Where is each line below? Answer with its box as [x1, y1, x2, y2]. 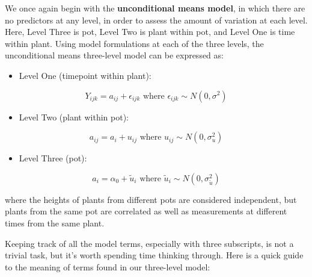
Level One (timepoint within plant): [19, 69, 151, 81]
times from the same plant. [5, 216, 105, 229]
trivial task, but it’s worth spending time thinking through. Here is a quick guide [5, 249, 304, 261]
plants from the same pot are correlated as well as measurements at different [5, 205, 287, 217]
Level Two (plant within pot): [19, 110, 129, 123]
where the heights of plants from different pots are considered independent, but [5, 193, 297, 205]
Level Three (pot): [19, 152, 87, 164]
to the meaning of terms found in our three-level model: [5, 260, 210, 273]
